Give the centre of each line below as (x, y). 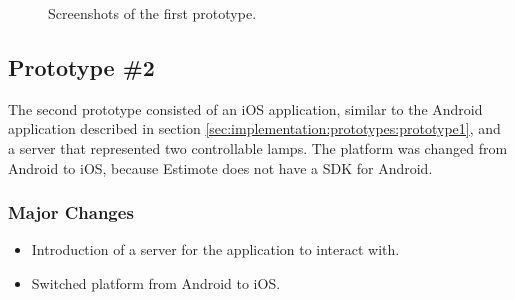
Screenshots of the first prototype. (152, 13)
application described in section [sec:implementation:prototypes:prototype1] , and (254, 128)
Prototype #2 (81, 66)
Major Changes (71, 212)
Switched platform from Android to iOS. (156, 282)
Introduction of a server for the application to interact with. (215, 249)
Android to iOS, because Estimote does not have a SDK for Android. (220, 167)
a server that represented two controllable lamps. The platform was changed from (258, 147)
